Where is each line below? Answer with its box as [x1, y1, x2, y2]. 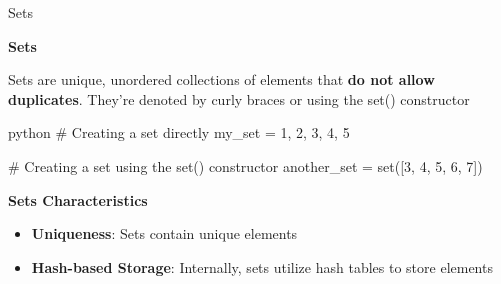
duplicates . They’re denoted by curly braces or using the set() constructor [8, 88, 470, 109]
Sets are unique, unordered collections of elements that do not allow [8, 69, 435, 90]
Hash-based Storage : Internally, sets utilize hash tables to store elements [31, 256, 493, 277]
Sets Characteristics [8, 189, 148, 210]
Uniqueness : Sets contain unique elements [31, 223, 298, 244]
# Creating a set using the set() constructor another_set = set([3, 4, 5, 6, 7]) [8, 155, 483, 176]
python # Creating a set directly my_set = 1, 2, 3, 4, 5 [8, 122, 350, 143]
